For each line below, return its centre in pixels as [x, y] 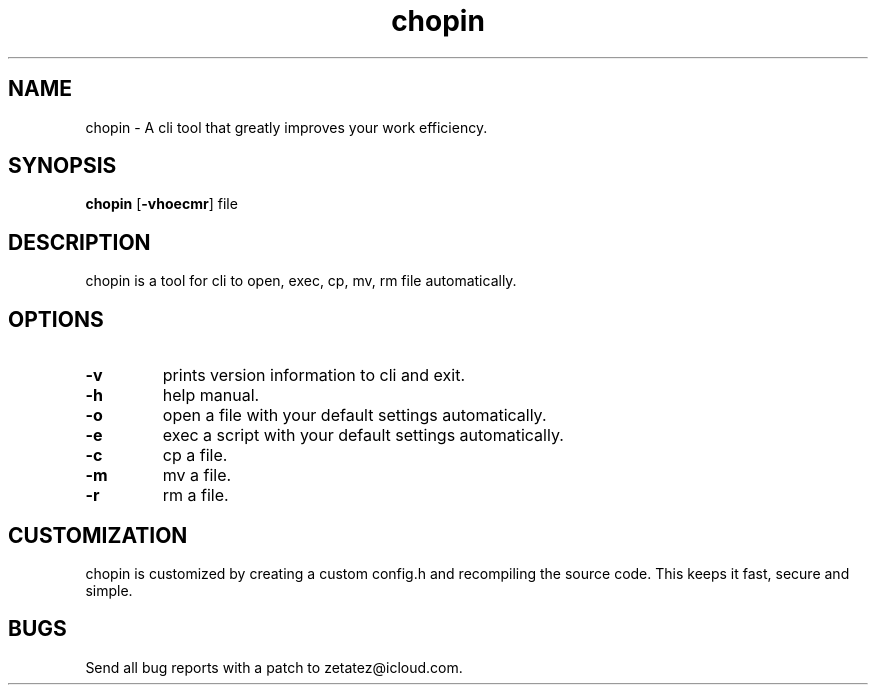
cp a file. [195, 455]
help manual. [211, 395]
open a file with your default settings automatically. [354, 415]
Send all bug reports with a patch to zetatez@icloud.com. [274, 667]
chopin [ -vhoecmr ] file [161, 204]
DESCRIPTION [79, 242]
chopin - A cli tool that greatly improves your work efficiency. [286, 127]
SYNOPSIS [62, 166]
